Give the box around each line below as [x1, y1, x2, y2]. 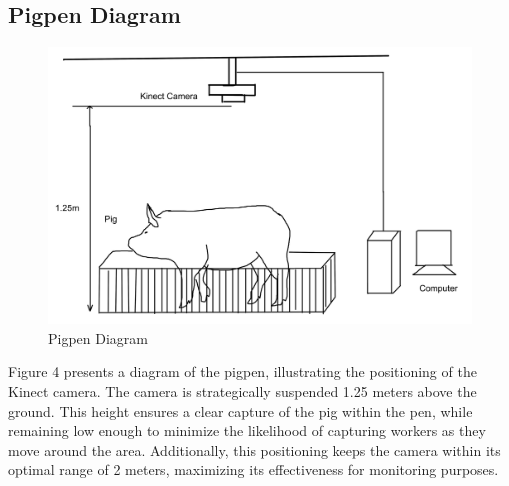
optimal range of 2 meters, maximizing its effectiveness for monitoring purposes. [8, 459, 499, 480]
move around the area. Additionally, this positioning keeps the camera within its [8, 439, 501, 460]
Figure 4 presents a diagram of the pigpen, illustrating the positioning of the [8, 361, 477, 382]
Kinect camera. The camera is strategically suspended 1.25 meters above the [8, 380, 477, 401]
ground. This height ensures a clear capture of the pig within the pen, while [8, 400, 473, 421]
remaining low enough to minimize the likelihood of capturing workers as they [8, 420, 486, 441]
